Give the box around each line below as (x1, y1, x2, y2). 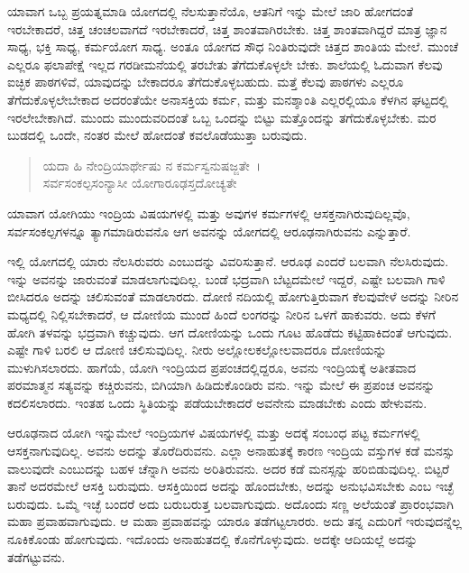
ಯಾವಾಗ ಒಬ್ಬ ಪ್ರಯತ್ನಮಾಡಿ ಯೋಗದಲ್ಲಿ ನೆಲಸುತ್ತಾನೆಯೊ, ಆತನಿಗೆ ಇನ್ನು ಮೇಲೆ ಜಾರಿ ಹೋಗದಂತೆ (7, 2, 414, 20)
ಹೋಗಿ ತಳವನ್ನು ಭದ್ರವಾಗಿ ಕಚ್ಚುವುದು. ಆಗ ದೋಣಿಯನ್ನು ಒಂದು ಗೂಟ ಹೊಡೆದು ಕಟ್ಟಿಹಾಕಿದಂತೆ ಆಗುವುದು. (7, 322, 453, 341)
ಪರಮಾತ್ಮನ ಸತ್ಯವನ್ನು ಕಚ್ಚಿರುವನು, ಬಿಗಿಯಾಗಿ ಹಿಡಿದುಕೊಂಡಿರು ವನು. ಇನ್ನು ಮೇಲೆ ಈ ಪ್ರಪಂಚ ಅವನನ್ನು (7, 375, 436, 394)
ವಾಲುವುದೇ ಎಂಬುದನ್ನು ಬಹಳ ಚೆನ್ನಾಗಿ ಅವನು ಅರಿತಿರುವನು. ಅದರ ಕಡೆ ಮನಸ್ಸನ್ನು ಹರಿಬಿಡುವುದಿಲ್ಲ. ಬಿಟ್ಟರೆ (7, 458, 449, 477)
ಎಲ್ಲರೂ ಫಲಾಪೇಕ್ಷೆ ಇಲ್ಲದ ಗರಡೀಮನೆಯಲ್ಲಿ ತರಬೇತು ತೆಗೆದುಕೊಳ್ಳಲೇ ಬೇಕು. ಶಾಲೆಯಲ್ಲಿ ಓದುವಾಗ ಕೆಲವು (7, 54, 443, 73)
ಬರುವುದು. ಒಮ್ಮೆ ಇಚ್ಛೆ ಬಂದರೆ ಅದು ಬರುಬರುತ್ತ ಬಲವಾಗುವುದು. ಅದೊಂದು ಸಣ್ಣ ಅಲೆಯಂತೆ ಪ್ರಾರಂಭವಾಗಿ (7, 494, 454, 513)
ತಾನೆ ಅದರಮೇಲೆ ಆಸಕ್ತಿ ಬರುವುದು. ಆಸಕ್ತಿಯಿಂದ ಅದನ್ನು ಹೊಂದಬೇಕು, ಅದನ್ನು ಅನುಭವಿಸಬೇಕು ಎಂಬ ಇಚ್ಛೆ (7, 476, 454, 495)
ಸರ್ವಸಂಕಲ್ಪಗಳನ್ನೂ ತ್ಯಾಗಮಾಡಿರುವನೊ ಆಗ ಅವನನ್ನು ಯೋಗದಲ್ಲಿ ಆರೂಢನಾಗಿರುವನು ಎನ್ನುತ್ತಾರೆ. (7, 221, 411, 240)
